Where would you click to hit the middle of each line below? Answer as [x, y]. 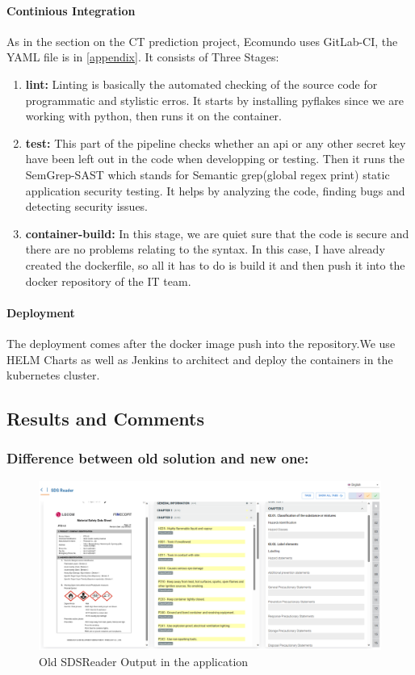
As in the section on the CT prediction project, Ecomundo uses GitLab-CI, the [202, 41]
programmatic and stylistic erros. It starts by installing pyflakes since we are [215, 100]
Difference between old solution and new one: [158, 458]
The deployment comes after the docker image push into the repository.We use [201, 343]
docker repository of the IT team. [108, 281]
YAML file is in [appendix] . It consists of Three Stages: [143, 57]
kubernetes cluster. [53, 375]
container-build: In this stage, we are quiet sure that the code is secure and [217, 233]
